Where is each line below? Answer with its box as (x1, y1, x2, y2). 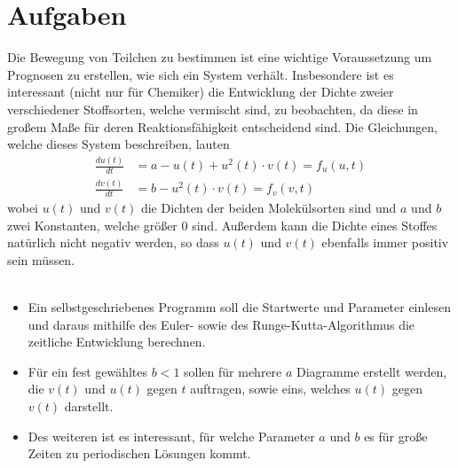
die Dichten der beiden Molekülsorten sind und (140, 199, 397, 217)
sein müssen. (7, 250, 75, 269)
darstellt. (64, 396, 114, 415)
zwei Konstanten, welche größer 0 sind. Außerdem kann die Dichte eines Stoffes (7, 215, 438, 234)
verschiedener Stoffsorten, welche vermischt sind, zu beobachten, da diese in (7, 99, 418, 118)
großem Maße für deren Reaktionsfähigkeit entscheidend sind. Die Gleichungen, (7, 117, 438, 136)
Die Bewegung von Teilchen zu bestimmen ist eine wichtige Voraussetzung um (7, 48, 432, 66)
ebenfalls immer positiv (321, 233, 449, 252)
